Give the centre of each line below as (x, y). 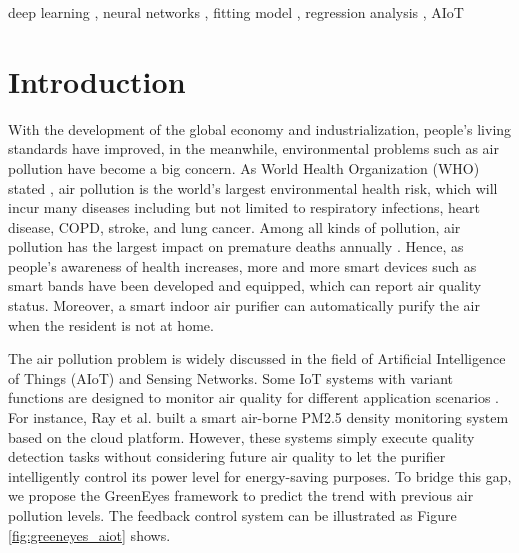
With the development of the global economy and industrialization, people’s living (260, 128)
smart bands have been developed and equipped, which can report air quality (245, 285)
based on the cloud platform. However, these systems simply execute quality (241, 436)
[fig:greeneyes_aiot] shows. (89, 534)
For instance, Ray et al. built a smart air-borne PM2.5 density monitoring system (258, 417)
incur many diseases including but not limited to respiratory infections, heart (244, 207)
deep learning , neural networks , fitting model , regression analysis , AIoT (236, 12)
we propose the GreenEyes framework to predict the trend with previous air (241, 495)
